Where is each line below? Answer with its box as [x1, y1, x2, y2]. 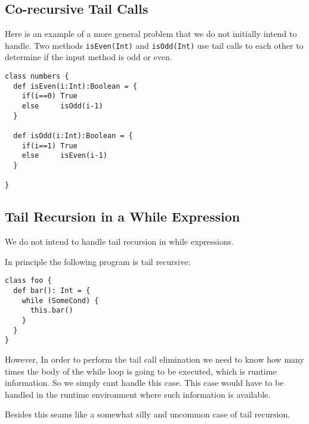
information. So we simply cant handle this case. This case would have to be [5, 376, 284, 389]
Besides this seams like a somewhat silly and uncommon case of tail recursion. [5, 408, 291, 420]
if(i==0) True [21, 92, 78, 101]
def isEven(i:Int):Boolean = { [13, 82, 137, 91]
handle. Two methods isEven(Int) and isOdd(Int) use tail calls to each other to [5, 39, 304, 51]
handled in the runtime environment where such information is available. [5, 388, 271, 400]
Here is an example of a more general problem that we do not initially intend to [5, 27, 297, 40]
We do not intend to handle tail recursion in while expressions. [5, 235, 234, 248]
